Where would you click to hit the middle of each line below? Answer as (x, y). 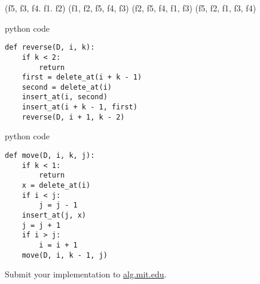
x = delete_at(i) (56, 185)
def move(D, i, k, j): (50, 156)
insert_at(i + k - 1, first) (79, 107)
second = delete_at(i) (67, 87)
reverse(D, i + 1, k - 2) (73, 117)
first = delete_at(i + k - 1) (82, 77)
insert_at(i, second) (65, 97)
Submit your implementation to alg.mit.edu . (86, 274)
